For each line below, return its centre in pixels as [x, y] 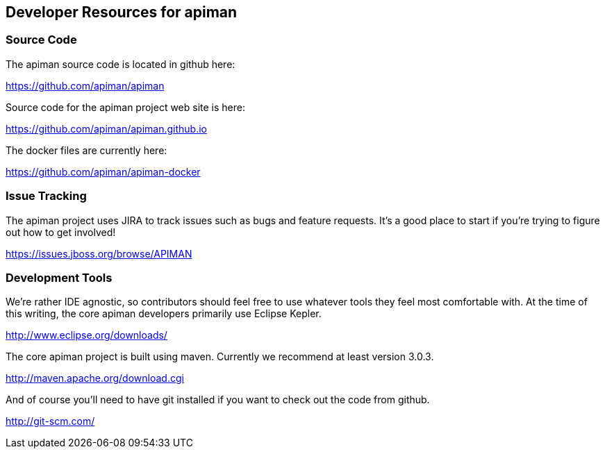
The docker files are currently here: [86, 150]
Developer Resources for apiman [122, 12]
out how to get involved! [61, 232]
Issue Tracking [46, 196]
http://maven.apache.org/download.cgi [95, 378]
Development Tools [59, 277]
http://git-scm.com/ [50, 421]
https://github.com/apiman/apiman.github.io [106, 128]
